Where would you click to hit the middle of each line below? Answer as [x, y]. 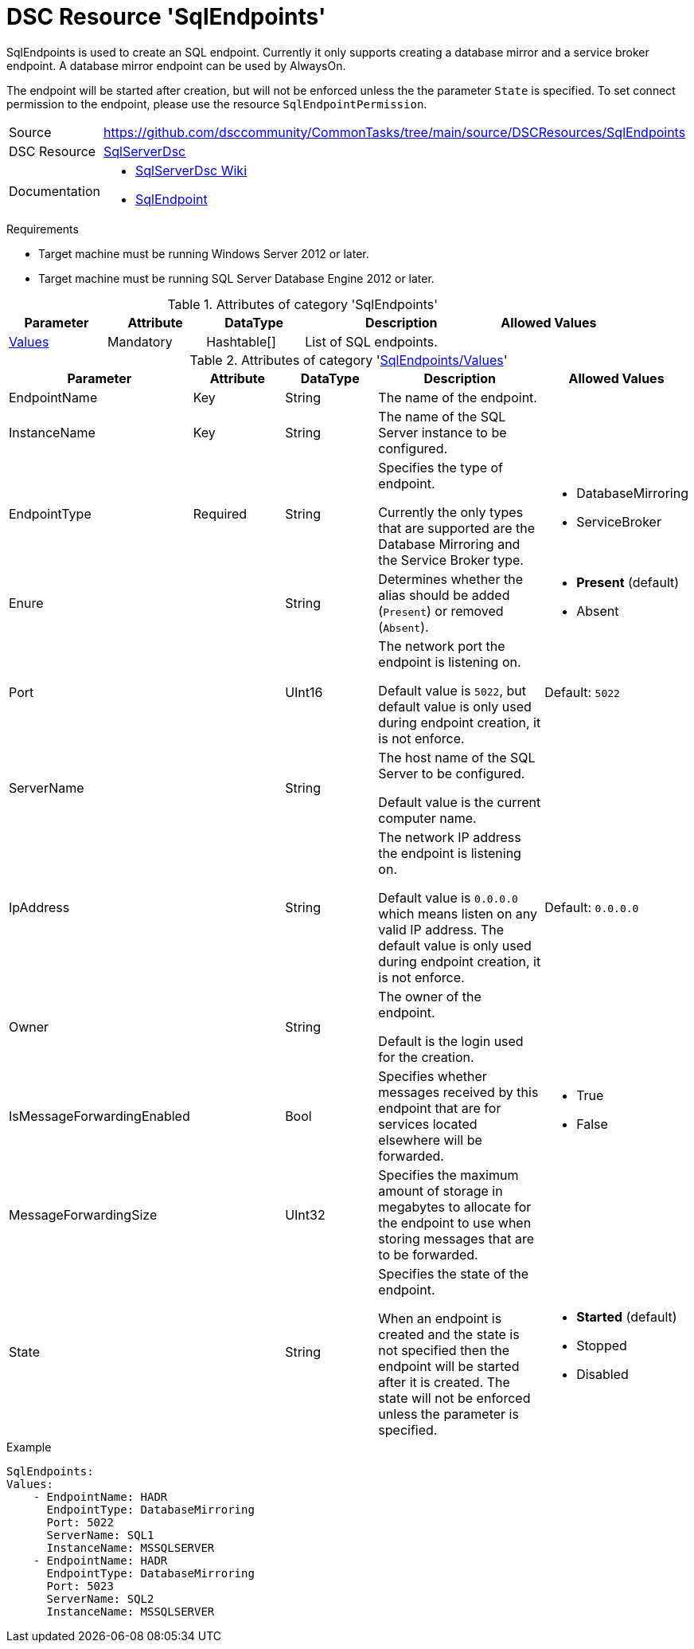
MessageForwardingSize [83, 1214]
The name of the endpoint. [458, 397]
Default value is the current [460, 802]
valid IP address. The [441, 929]
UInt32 [305, 1214]
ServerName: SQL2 [100, 1598]
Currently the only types [451, 512]
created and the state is [449, 1334]
